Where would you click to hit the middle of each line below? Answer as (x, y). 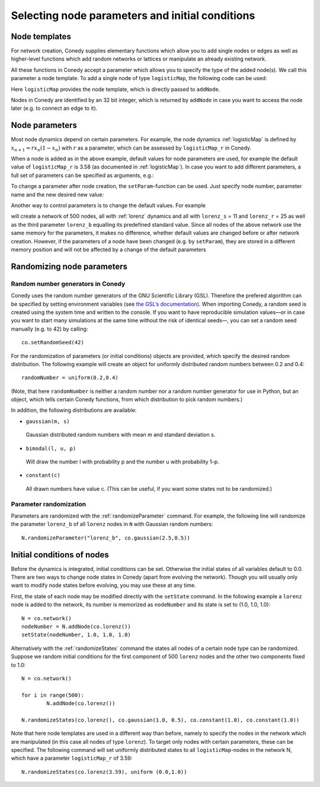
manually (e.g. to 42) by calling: (49, 329)
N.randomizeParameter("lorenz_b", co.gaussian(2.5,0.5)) (106, 538)
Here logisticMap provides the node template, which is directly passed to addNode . (116, 89)
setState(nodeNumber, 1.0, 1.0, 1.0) (76, 635)
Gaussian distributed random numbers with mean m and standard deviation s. (121, 435)
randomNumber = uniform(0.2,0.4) (70, 378)
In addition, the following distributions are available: (74, 410)
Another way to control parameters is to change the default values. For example (108, 205)
